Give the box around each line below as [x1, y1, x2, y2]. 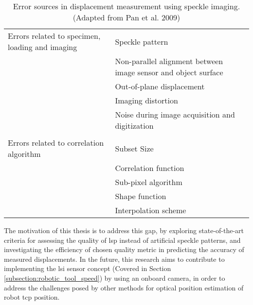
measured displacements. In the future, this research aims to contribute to [4, 254, 225, 264]
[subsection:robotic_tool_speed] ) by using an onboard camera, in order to [4, 272, 225, 283]
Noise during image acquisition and [115, 109, 235, 120]
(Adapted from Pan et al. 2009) [72, 12, 181, 23]
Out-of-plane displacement [115, 81, 205, 92]
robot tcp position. [4, 292, 60, 302]
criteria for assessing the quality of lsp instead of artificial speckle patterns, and [4, 235, 241, 245]
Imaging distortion [115, 95, 178, 106]
